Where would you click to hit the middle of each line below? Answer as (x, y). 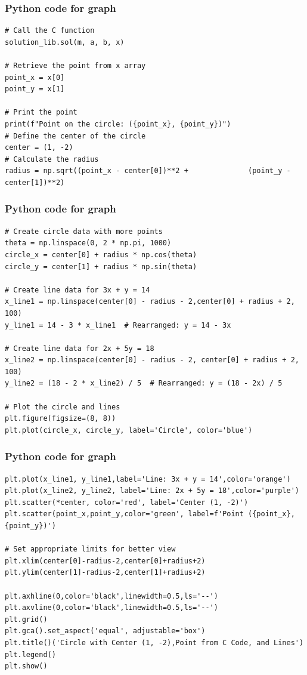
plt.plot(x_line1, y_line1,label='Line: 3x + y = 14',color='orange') (148, 479)
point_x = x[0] (35, 77)
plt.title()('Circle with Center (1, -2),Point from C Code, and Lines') (154, 642)
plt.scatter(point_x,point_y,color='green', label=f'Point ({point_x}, (150, 514)
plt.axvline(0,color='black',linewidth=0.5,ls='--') (111, 608)
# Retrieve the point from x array (75, 66)
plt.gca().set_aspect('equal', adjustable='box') (105, 631)
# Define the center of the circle (75, 136)
